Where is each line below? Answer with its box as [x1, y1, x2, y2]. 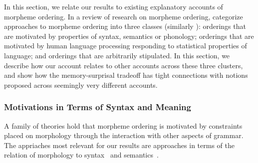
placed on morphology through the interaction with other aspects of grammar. [4, 130, 244, 141]
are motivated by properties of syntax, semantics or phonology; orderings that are [4, 30, 254, 41]
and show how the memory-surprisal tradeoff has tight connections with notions [4, 70, 248, 80]
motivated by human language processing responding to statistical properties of [4, 40, 247, 51]
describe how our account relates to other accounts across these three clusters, [4, 60, 243, 70]
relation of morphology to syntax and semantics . [4, 150, 159, 160]
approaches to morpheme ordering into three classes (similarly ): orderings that [4, 21, 246, 31]
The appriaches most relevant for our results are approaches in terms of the [4, 140, 235, 150]
